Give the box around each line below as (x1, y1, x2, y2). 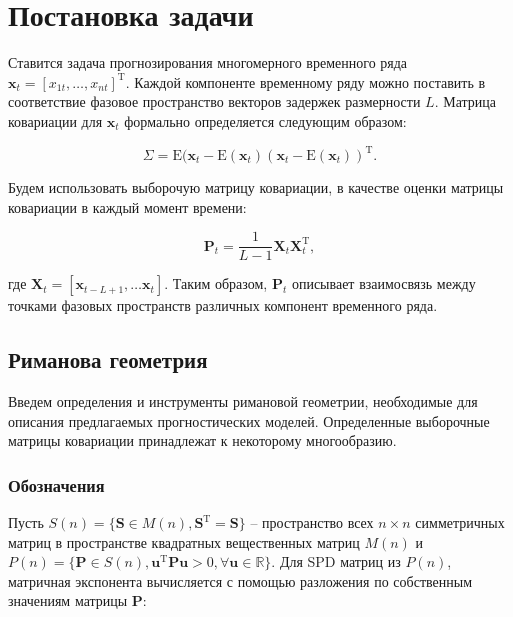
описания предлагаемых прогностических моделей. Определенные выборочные (8, 410, 490, 431)
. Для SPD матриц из (271, 551, 401, 572)
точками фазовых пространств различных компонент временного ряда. (8, 295, 438, 316)
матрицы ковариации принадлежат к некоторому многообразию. (8, 430, 397, 451)
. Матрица (434, 91, 496, 112)
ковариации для (8, 110, 103, 131)
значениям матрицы (8, 590, 128, 611)
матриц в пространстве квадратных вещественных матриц (8, 531, 360, 552)
